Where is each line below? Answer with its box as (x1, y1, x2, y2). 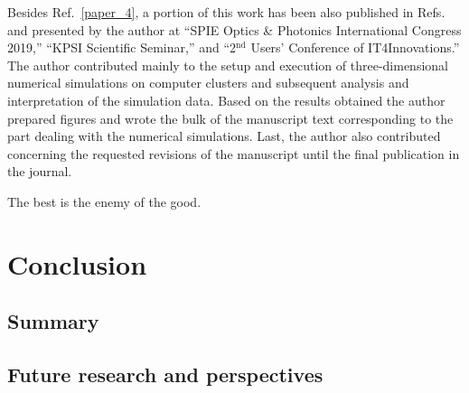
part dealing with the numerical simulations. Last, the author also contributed (7, 126, 441, 145)
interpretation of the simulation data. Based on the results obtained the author (7, 90, 446, 109)
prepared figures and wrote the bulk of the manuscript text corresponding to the (7, 108, 454, 127)
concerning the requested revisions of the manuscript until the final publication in (7, 144, 460, 163)
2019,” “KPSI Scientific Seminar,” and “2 (7, 38, 237, 57)
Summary (7, 307, 99, 335)
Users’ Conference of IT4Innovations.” (250, 38, 460, 57)
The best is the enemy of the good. (7, 192, 202, 211)
